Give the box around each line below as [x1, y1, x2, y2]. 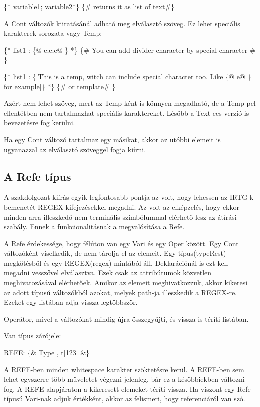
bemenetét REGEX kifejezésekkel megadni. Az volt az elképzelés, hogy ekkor [4, 201, 239, 212]
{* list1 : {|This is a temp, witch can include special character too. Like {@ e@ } [4, 71, 251, 81]
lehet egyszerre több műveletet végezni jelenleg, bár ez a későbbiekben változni [4, 374, 245, 384]
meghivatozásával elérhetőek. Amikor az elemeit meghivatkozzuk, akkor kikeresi [4, 277, 248, 288]
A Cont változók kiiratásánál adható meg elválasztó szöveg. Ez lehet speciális [4, 18, 240, 28]
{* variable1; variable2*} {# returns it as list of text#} [4, 1, 175, 11]
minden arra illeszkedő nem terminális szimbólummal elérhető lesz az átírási [4, 211, 237, 222]
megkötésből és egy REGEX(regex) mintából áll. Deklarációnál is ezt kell [4, 257, 228, 268]
